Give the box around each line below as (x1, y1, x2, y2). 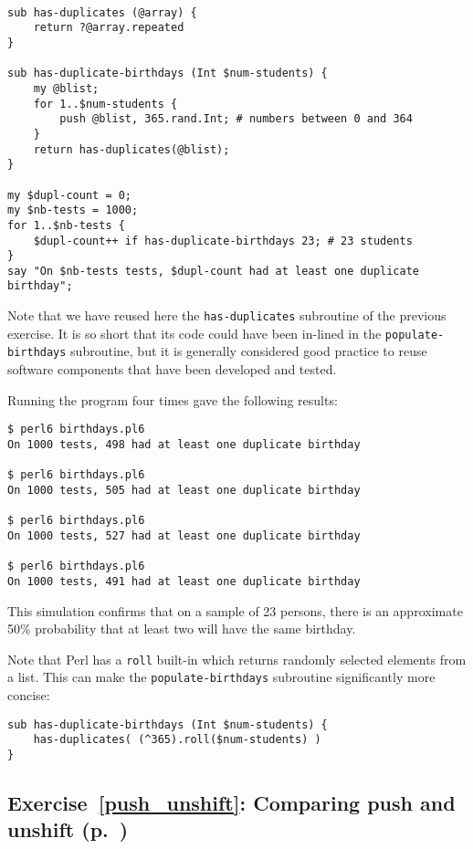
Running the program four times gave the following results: (7, 390, 338, 409)
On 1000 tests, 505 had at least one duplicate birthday (7, 483, 361, 497)
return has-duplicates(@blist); (33, 142, 230, 156)
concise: (7, 686, 50, 704)
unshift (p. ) (7, 815, 129, 844)
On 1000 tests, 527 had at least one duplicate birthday (7, 529, 361, 542)
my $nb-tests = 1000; (7, 204, 139, 217)
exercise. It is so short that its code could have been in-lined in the (7, 323, 382, 342)
